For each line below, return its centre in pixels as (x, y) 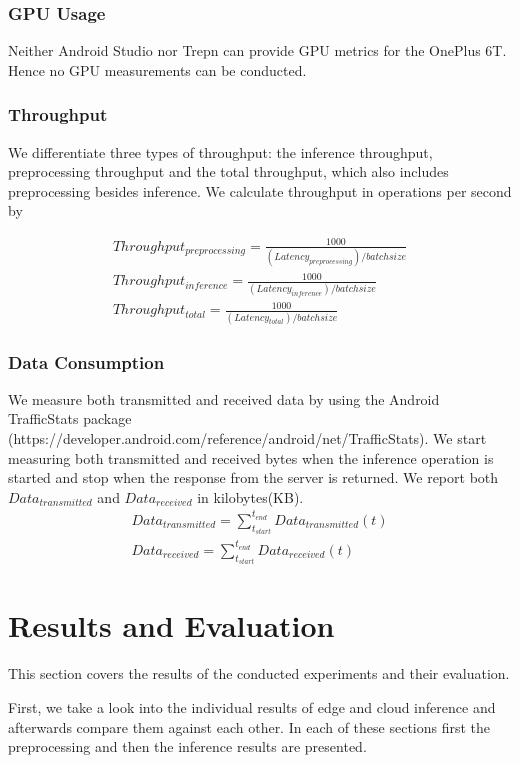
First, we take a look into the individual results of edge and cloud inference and (252, 707)
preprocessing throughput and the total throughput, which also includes (228, 171)
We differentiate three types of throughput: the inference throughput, (220, 151)
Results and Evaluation (171, 625)
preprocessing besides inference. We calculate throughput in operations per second (260, 190)
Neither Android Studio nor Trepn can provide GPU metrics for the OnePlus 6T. (257, 50)
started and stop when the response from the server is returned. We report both (253, 477)
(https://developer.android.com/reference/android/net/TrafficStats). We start (247, 437)
